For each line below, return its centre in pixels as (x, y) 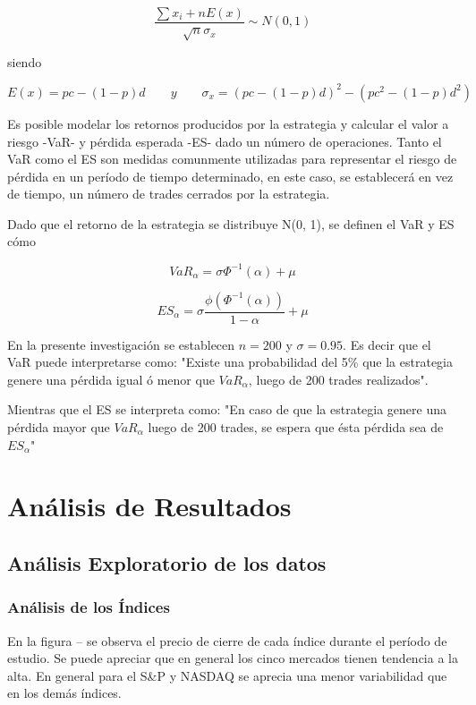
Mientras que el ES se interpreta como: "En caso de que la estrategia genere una (227, 409)
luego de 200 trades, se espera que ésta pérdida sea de (296, 426)
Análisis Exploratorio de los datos (167, 562)
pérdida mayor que (59, 426)
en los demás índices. (64, 693)
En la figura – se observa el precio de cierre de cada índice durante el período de (227, 640)
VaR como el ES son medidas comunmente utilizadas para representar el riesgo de (232, 159)
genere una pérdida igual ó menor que (111, 379)
